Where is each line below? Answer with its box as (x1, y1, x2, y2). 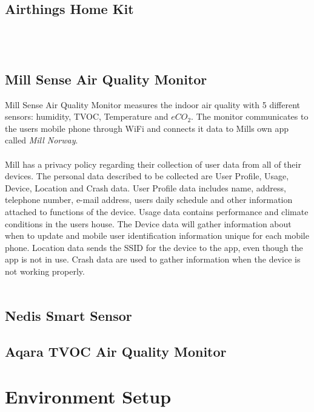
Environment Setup (5, 383, 172, 408)
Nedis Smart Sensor (5, 306, 132, 325)
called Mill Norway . (5, 134, 78, 146)
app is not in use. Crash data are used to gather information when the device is (5, 253, 301, 266)
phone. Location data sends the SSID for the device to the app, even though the (5, 241, 303, 253)
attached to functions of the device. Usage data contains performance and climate (5, 205, 309, 218)
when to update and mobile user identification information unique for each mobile (5, 229, 309, 242)
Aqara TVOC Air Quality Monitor (5, 342, 227, 361)
